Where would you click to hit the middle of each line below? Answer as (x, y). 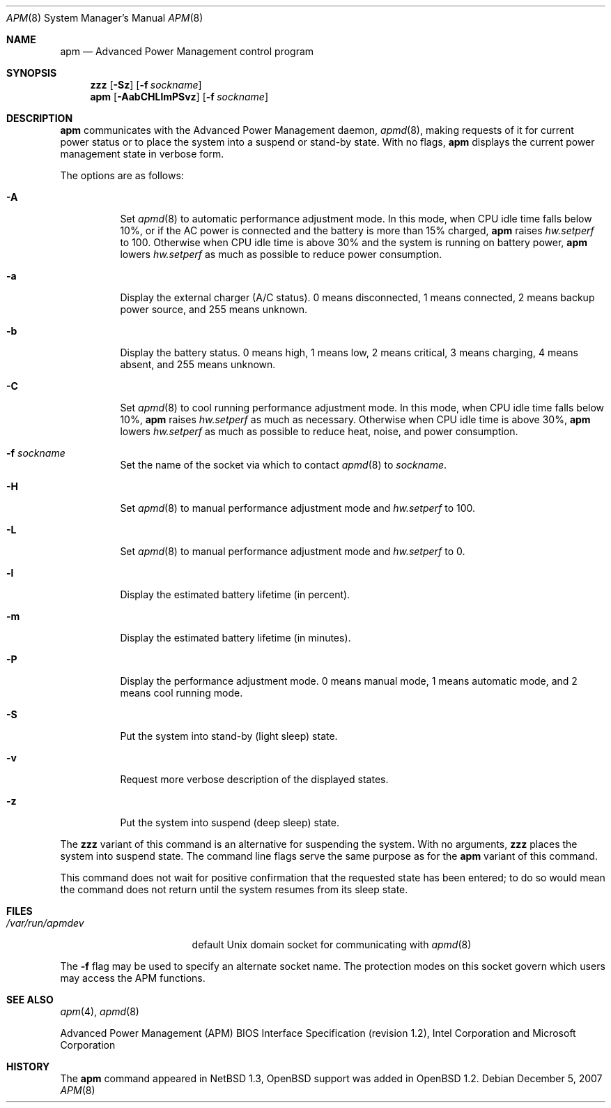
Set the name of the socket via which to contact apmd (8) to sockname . (284, 465)
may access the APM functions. (133, 978)
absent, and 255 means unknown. (198, 364)
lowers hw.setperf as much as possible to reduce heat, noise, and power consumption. (319, 431)
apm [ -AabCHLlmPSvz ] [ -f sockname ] (179, 97)
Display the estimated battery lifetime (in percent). (235, 594)
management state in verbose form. (142, 154)
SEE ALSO (30, 1000)
